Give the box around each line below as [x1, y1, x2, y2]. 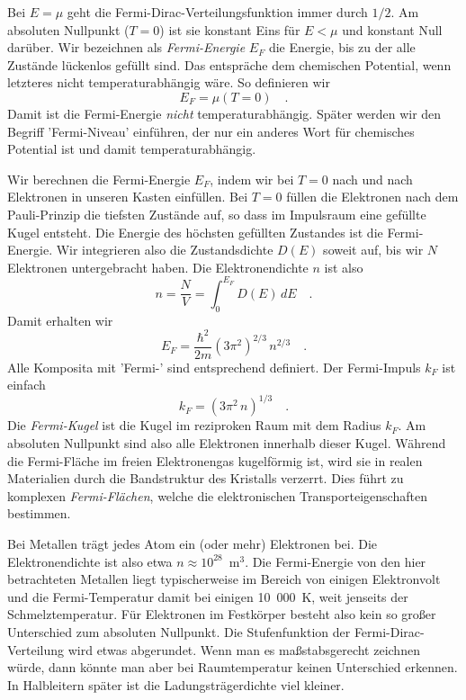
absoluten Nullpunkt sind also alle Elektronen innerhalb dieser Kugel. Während [7, 434, 446, 453]
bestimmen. [7, 504, 71, 523]
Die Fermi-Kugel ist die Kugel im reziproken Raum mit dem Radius [7, 416, 381, 435]
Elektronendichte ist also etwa [7, 552, 173, 570]
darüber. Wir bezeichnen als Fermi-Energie [7, 38, 246, 57]
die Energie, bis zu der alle [268, 38, 416, 57]
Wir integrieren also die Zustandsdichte [56, 240, 273, 259]
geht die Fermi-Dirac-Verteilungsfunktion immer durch [67, 3, 368, 21]
